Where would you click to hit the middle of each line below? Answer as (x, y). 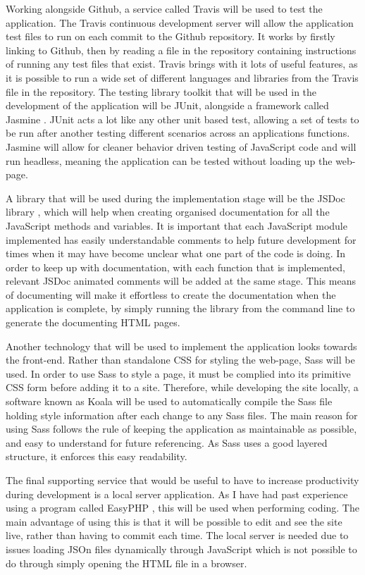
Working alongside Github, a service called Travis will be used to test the (164, 8)
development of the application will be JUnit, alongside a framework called (167, 105)
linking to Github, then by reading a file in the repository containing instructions (181, 50)
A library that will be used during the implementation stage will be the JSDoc (175, 198)
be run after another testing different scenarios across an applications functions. (178, 133)
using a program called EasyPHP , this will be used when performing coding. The (182, 508)
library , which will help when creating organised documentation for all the (168, 212)
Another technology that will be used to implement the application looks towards (181, 346)
